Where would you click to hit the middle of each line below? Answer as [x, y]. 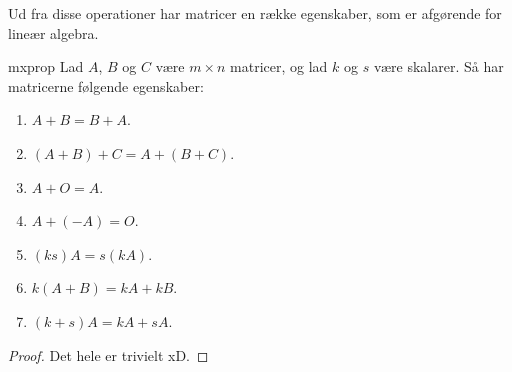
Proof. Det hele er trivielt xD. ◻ [108, 354]
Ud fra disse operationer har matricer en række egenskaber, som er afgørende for [255, 13]
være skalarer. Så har [438, 66]
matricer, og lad [279, 66]
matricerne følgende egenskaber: [106, 85]
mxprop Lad [46, 66]
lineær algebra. [53, 32]
